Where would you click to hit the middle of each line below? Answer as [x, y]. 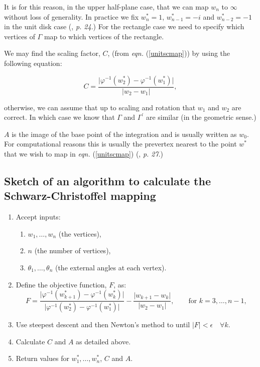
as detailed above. [103, 341]
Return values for [42, 358]
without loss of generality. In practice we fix [72, 16]
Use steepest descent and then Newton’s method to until [103, 324]
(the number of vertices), [73, 250]
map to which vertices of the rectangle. [104, 36]
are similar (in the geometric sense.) [201, 117]
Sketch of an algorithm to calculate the [107, 180]
